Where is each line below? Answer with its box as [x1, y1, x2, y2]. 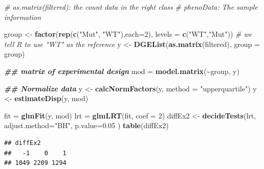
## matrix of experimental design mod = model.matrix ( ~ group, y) [4, 65, 239, 76]
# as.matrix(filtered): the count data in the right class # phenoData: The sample [4, 2, 258, 12]
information [4, 11, 41, 22]
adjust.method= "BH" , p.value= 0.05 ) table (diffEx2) [4, 120, 169, 131]
